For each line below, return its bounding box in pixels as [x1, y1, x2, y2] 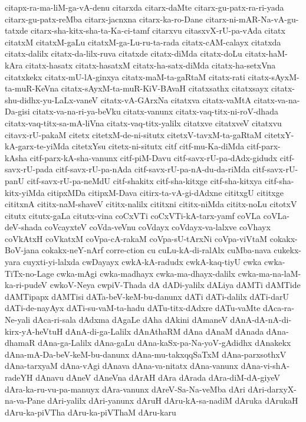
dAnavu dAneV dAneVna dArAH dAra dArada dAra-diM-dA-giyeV [35, 371, 280, 383]
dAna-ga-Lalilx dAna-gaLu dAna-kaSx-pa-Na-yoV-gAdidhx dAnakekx [38, 336, 291, 349]
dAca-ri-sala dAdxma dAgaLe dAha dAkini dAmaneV [32, 313, 228, 326]
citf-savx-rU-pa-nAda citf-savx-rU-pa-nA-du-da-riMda [55, 163, 250, 175]
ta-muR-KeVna [5, 82, 59, 94]
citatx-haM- [245, 47, 288, 60]
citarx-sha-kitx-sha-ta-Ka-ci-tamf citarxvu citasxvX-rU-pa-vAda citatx [30, 24, 285, 37]
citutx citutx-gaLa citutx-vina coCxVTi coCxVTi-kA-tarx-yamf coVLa [5, 209, 261, 221]
